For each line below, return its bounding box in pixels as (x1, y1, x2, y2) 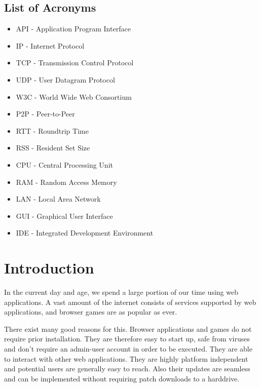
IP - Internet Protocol (16, 40, 85, 51)
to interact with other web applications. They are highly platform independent (4, 353, 248, 364)
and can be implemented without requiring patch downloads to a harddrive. (4, 373, 240, 383)
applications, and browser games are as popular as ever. (4, 306, 177, 317)
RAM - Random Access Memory (16, 176, 117, 187)
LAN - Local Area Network (16, 193, 101, 204)
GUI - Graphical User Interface (16, 210, 113, 221)
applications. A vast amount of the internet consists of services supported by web (4, 296, 256, 307)
